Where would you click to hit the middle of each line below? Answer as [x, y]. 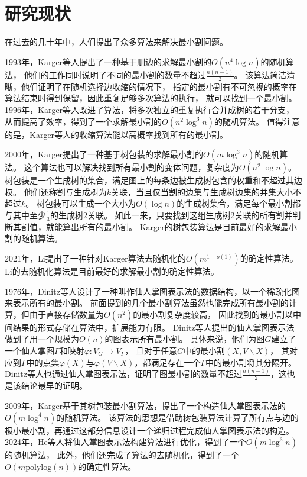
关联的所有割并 [264, 215]
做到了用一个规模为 [42, 339]
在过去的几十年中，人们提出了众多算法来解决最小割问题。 [116, 42]
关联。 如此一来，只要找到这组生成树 [159, 215]
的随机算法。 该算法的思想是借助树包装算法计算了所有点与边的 [177, 417]
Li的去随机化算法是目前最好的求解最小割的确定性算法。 [112, 271]
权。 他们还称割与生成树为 [56, 191]
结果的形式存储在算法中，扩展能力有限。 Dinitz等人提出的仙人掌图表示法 [153, 327]
